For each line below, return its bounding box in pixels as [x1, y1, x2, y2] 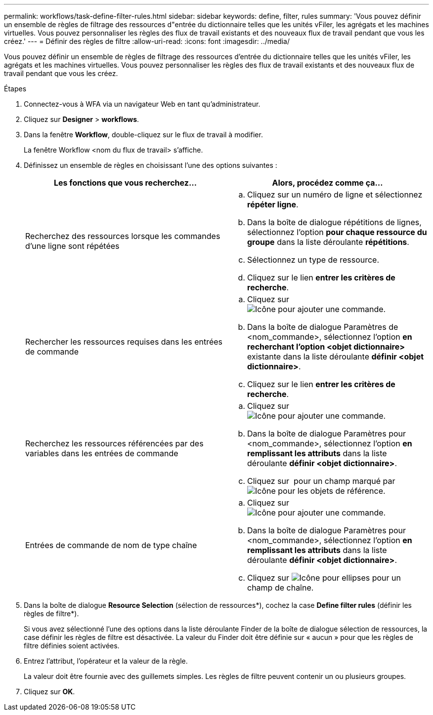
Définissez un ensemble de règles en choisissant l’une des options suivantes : [24, 161, 277, 169]
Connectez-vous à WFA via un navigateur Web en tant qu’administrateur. [24, 100, 260, 108]
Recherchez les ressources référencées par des [25, 438, 204, 448]
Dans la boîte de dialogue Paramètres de [247, 322, 398, 332]
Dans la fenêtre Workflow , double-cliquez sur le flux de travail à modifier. [24, 130, 263, 139]
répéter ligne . [247, 199, 299, 209]
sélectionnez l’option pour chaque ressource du [247, 227, 427, 237]
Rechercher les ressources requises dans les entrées [25, 337, 223, 347]
